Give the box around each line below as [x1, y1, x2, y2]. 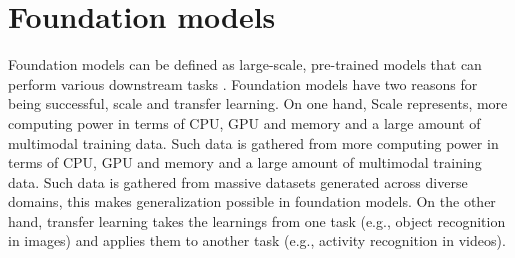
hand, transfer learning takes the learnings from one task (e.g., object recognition [8, 210, 506, 231]
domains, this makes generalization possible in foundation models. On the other [8, 191, 496, 212]
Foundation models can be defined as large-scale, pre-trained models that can [8, 54, 482, 75]
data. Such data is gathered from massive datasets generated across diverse [8, 171, 468, 192]
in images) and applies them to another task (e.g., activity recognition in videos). [8, 230, 506, 251]
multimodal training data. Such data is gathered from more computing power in [8, 132, 499, 153]
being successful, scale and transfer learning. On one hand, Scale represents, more [8, 93, 508, 114]
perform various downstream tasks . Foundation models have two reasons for [8, 73, 478, 94]
